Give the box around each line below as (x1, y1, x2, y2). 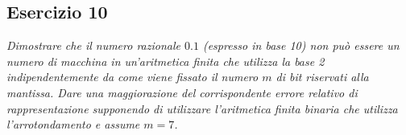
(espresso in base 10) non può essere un (202, 37, 400, 54)
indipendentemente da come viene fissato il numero (6, 68, 259, 85)
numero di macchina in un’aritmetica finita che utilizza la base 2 (6, 52, 325, 69)
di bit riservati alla (275, 68, 369, 85)
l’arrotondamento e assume (6, 116, 140, 133)
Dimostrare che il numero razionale (6, 37, 180, 54)
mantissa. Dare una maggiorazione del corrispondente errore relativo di (6, 84, 358, 100)
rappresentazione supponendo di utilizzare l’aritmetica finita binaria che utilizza (6, 100, 398, 117)
